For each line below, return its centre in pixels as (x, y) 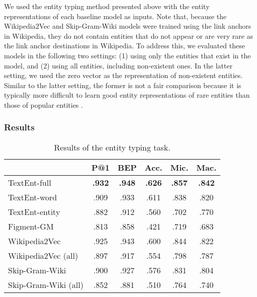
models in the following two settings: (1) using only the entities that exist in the (127, 55)
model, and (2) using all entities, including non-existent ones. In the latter (118, 65)
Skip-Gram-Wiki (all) (46, 284)
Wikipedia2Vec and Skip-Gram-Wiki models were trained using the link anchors (128, 26)
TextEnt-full (30, 182)
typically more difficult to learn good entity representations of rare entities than (127, 95)
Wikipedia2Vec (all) (43, 255)
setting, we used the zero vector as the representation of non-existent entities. (123, 75)
